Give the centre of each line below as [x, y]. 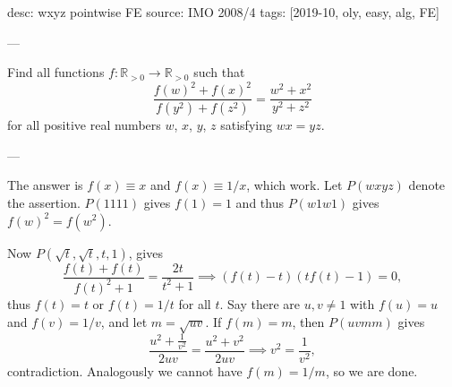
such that [219, 72]
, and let [124, 321]
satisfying [246, 125]
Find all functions [56, 72]
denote [427, 185]
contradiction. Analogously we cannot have [125, 371]
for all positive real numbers [84, 125]
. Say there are [260, 303]
